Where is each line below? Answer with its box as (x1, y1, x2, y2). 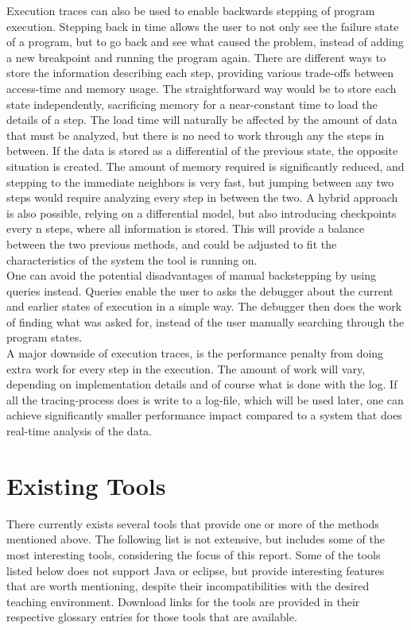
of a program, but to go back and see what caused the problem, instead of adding (6, 33, 404, 50)
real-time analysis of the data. (6, 423, 152, 439)
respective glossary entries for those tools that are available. (6, 609, 297, 625)
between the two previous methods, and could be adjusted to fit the (6, 235, 337, 252)
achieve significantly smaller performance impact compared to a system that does (6, 407, 402, 423)
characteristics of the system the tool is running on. (6, 251, 258, 268)
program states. (6, 329, 83, 346)
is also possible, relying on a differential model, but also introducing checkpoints (6, 204, 397, 221)
